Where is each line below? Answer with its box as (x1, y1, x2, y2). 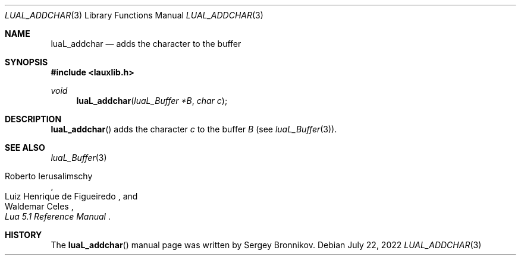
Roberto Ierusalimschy (5, 171, 93, 181)
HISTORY (5, 230, 42, 240)
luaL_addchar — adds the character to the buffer (51, 39, 241, 49)
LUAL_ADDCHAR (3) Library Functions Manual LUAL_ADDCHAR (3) (5, 10, 263, 20)
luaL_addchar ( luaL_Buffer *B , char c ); (76, 96, 228, 106)
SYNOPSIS (5, 57, 48, 67)
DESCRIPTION (5, 114, 62, 124)
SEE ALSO (5, 142, 45, 153)
